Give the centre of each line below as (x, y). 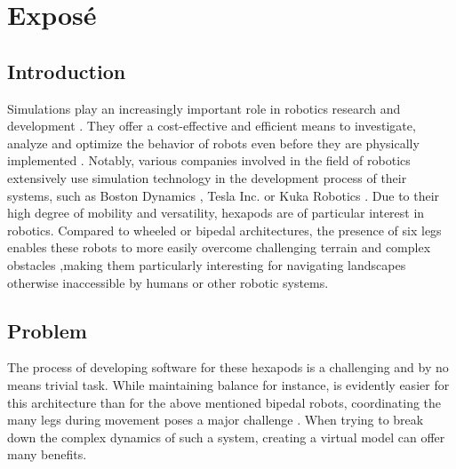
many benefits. (47, 454)
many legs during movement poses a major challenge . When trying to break (216, 420)
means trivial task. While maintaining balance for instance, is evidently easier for (228, 384)
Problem (47, 330)
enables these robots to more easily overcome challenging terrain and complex (219, 247)
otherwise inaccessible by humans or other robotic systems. (168, 282)
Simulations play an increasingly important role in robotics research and (204, 108)
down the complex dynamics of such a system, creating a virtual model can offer (226, 437)
